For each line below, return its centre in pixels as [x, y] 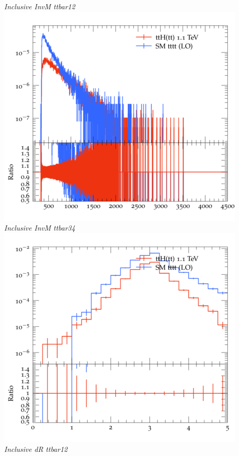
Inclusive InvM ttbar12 [40, 6]
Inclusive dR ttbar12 [36, 449]
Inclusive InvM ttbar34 [40, 228]
